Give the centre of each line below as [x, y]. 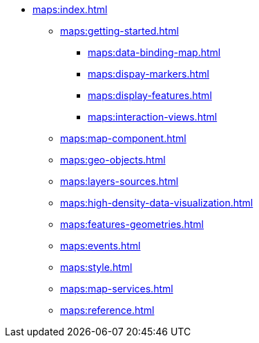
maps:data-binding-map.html [154, 52]
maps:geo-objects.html [113, 160]
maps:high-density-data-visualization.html [157, 203]
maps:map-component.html [123, 138]
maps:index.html [70, 9]
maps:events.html [100, 246]
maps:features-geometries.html [132, 224]
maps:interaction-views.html [153, 117]
